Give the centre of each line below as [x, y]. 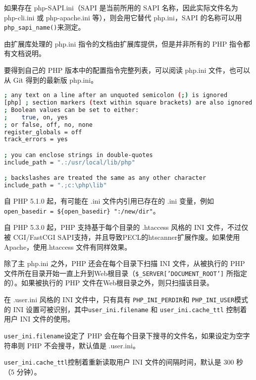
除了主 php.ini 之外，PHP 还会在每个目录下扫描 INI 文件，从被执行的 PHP [125, 263]
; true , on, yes [36, 117]
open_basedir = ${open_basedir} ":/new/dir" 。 [82, 210]
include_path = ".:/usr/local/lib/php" [70, 162]
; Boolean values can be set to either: [72, 110]
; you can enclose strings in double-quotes [78, 155]
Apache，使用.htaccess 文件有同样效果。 [68, 246]
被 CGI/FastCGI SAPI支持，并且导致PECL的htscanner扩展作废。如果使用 [122, 237]
